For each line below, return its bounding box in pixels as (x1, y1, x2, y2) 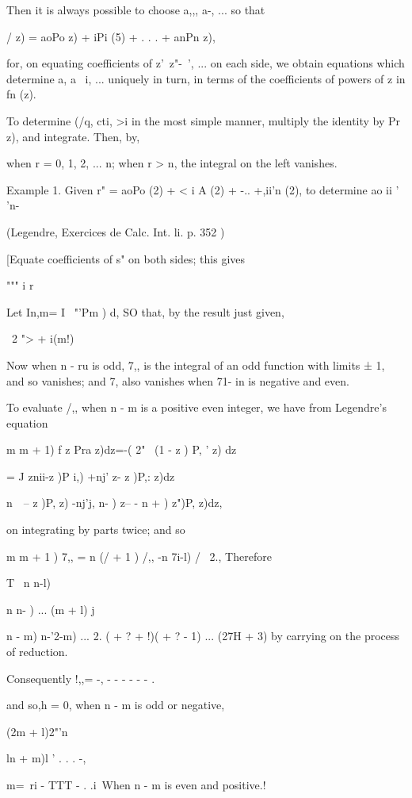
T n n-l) (6, 574, 51, 591)
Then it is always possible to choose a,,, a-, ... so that (6, 2, 265, 17)
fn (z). (6, 86, 36, 102)
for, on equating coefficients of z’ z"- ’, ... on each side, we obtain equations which (6, 55, 405, 71)
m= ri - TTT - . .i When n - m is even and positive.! (6, 777, 266, 792)
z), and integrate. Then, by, (6, 128, 140, 144)
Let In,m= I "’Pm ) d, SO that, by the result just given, (6, 303, 284, 320)
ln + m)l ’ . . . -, (6, 750, 86, 766)
